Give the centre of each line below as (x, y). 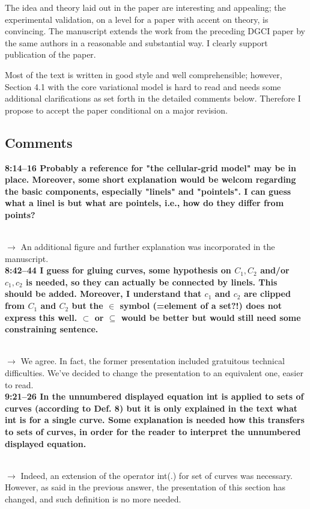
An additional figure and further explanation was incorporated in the (148, 247)
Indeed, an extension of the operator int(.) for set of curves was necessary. (157, 475)
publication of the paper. (50, 54)
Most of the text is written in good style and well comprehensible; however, (144, 74)
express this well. (41, 317)
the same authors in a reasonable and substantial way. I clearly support (136, 42)
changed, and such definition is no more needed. (93, 498)
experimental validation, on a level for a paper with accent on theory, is (137, 19)
